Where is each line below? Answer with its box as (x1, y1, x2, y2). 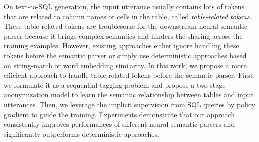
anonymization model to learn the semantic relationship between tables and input (4, 89, 254, 100)
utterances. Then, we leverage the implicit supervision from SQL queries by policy (4, 99, 255, 109)
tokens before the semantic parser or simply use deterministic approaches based (4, 50, 247, 60)
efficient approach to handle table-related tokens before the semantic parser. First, (4, 70, 255, 80)
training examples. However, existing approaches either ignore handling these (4, 40, 239, 51)
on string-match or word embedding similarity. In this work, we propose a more (4, 60, 247, 70)
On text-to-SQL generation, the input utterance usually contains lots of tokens (4, 1, 245, 11)
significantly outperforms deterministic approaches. (4, 128, 159, 139)
